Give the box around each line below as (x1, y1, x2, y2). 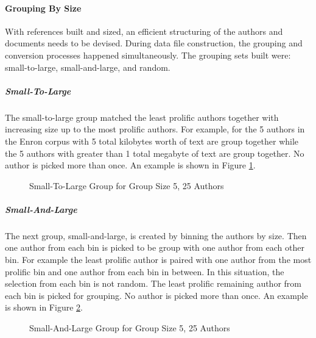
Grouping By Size (5, 1, 82, 14)
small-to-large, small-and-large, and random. (5, 60, 170, 73)
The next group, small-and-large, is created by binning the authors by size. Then (5, 229, 307, 242)
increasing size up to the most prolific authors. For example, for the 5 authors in (5, 123, 305, 135)
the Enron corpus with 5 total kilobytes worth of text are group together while (5, 134, 299, 147)
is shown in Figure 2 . (5, 301, 83, 314)
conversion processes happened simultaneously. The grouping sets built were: (5, 48, 291, 61)
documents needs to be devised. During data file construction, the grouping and (5, 37, 303, 49)
